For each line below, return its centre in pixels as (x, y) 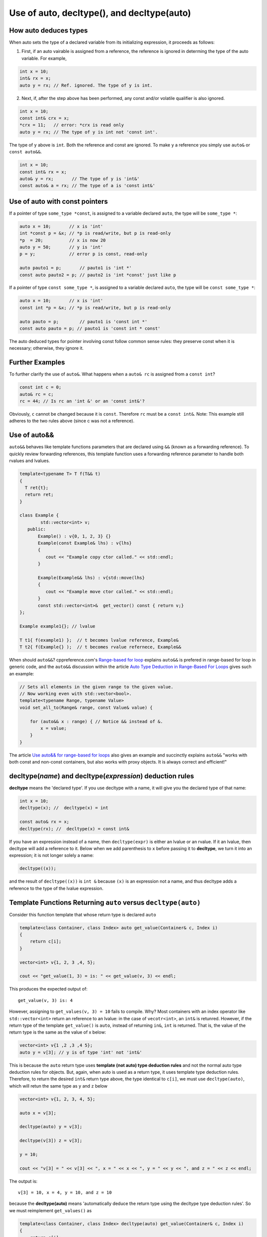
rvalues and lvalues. (30, 461)
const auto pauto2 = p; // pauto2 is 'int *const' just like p (98, 275)
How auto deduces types (48, 30)
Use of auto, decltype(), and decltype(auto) (100, 13)
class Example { (39, 515)
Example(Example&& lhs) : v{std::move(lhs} (91, 577)
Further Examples (37, 362)
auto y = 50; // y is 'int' (61, 247)
